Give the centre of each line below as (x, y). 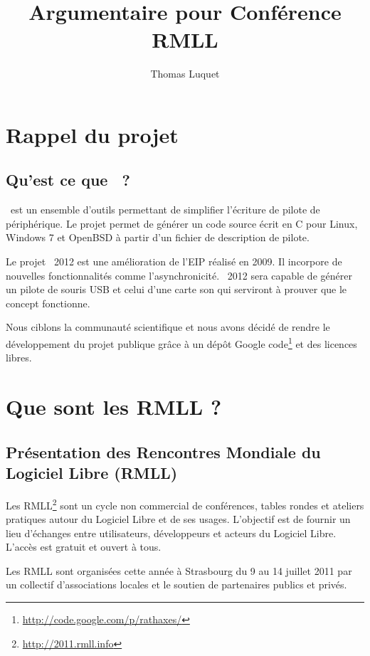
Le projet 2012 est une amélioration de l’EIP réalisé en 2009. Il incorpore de (174, 261)
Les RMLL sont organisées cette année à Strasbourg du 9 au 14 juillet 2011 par (179, 570)
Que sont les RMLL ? (114, 407)
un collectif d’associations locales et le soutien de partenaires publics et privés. (176, 584)
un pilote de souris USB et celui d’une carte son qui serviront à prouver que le (176, 289)
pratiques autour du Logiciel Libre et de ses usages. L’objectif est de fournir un (178, 519)
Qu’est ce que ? (68, 180)
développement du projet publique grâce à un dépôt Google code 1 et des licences (181, 343)
